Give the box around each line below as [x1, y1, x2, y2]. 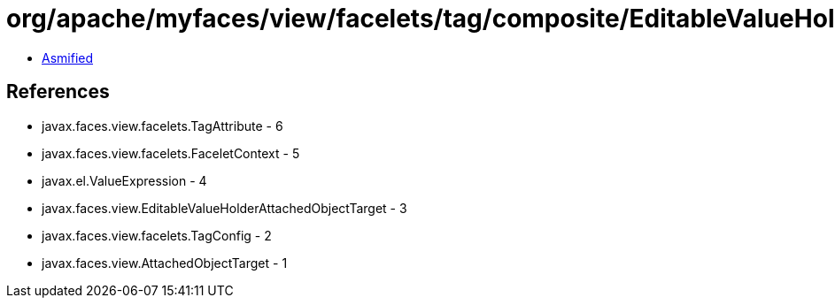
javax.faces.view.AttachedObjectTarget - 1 [42, 255, 288, 271]
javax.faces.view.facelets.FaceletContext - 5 [42, 145, 300, 161]
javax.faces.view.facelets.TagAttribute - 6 [42, 118, 283, 133]
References [6, 80, 110, 103]
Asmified [42, 50, 94, 65]
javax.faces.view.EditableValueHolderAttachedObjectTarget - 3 [42, 200, 407, 216]
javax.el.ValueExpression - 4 [42, 172, 207, 188]
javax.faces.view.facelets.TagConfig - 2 [42, 227, 272, 243]
